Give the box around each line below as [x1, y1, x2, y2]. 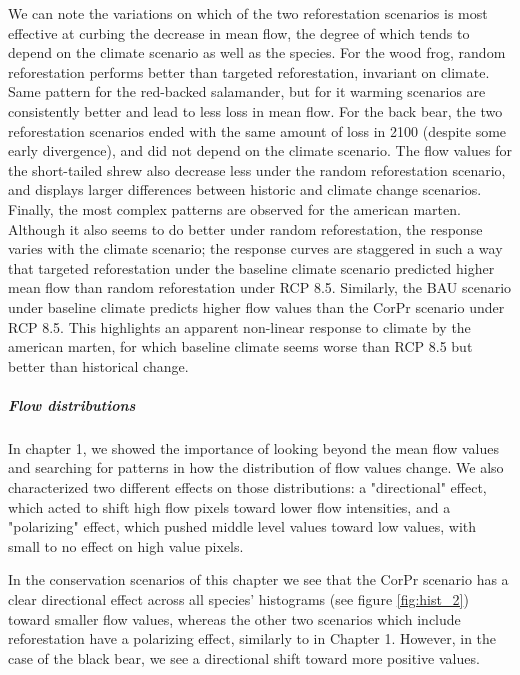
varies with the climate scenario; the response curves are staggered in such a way [8, 238, 503, 259]
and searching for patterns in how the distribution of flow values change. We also [8, 457, 504, 478]
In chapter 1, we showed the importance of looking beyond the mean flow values [8, 437, 499, 458]
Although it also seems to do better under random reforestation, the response [8, 218, 483, 239]
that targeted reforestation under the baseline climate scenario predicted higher [8, 257, 495, 278]
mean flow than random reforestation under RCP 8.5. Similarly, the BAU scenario [8, 277, 512, 298]
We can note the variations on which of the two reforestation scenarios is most [8, 3, 488, 23]
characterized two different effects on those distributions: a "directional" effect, [8, 477, 487, 498]
